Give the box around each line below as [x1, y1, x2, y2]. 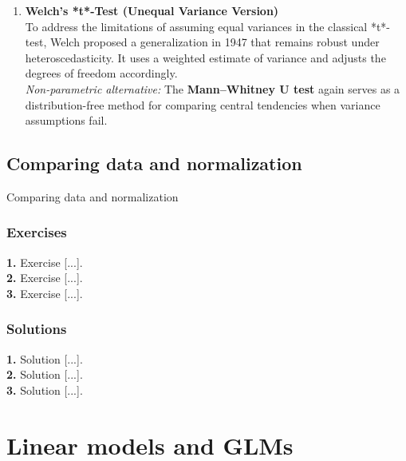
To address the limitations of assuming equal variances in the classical [25, 18, 368, 34]
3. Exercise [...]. [6, 284, 83, 301]
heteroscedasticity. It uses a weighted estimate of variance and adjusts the [25, 49, 386, 66]
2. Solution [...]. [6, 366, 83, 383]
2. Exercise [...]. [6, 269, 83, 286]
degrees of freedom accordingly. [25, 65, 178, 81]
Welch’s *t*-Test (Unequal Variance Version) [25, 2, 279, 18]
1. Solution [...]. [6, 350, 83, 367]
